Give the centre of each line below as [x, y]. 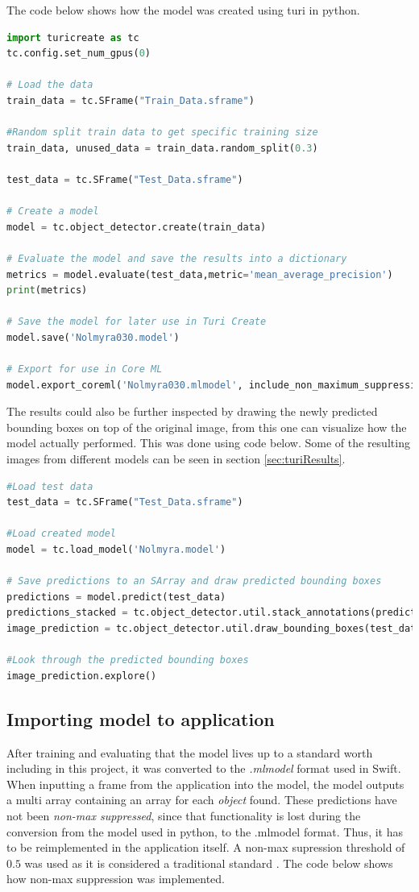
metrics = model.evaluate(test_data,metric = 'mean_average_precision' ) [200, 274]
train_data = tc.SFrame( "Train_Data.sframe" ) [131, 100]
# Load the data [50, 85]
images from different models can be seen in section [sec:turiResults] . [176, 459]
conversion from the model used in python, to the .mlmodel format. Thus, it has [205, 831]
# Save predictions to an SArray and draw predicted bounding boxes [194, 581]
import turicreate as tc [73, 37]
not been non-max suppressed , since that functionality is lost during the [184, 815]
